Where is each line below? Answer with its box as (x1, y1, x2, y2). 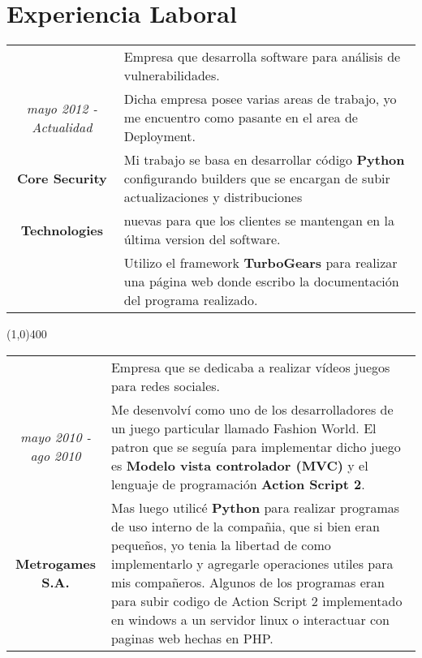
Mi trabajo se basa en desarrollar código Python (123, 150, 405, 170)
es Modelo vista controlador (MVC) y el (110, 455, 368, 475)
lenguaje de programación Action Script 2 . (110, 474, 365, 493)
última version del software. (123, 230, 281, 249)
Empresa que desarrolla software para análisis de (123, 47, 401, 67)
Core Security (17, 169, 107, 188)
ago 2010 (30, 446, 81, 466)
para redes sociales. (110, 376, 221, 395)
